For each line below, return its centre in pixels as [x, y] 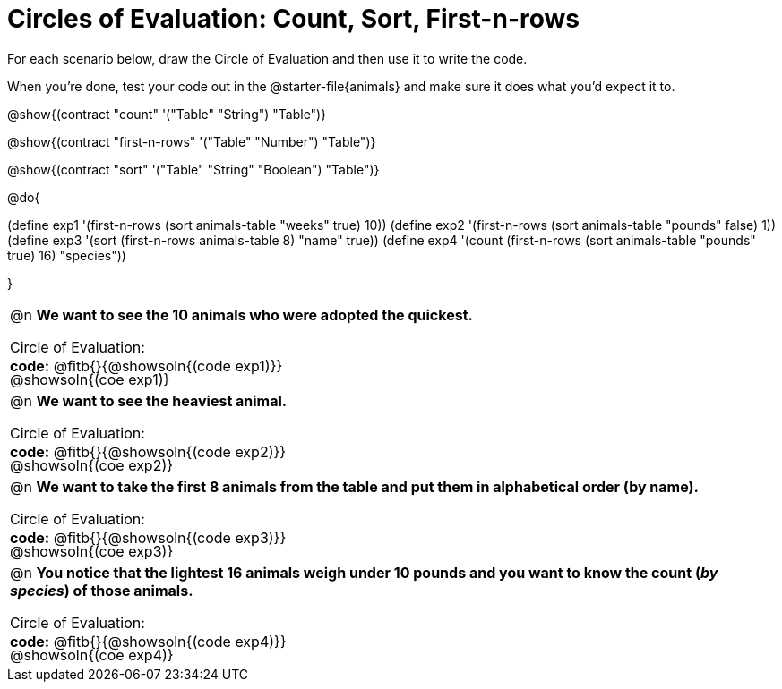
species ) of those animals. [102, 590]
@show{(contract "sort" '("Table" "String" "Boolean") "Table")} [193, 169]
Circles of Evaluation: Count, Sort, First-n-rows [293, 19]
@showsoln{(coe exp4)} [92, 655]
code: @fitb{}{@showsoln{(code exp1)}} [146, 366]
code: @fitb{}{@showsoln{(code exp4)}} [148, 641]
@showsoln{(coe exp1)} [90, 379]
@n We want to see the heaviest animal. [149, 400]
